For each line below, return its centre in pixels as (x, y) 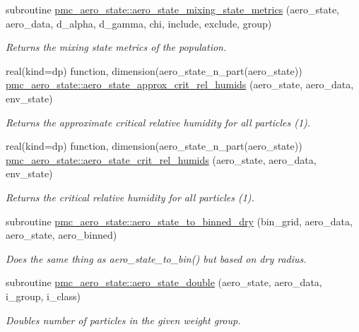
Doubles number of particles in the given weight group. (123, 320)
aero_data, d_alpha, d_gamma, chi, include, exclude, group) (139, 23)
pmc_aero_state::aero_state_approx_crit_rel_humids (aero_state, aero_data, (180, 84)
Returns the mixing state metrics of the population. (116, 47)
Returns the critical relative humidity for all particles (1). (130, 197)
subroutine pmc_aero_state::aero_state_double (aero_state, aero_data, (164, 282)
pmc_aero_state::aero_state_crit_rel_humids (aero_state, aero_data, (161, 159)
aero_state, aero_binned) (61, 235)
